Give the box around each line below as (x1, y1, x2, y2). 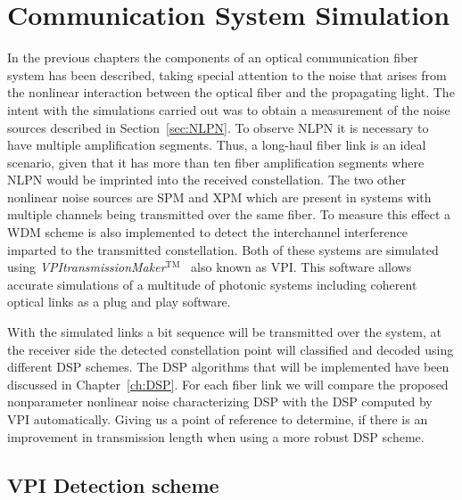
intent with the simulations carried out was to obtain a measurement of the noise (7, 100, 450, 119)
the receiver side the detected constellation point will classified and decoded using (7, 340, 454, 358)
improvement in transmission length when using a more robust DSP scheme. (7, 427, 425, 446)
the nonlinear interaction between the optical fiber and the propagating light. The (7, 83, 455, 102)
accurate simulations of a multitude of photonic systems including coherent (7, 275, 417, 293)
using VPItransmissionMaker (7, 258, 166, 276)
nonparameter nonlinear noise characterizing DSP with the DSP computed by (7, 392, 433, 411)
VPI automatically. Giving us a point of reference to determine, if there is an (7, 410, 428, 428)
